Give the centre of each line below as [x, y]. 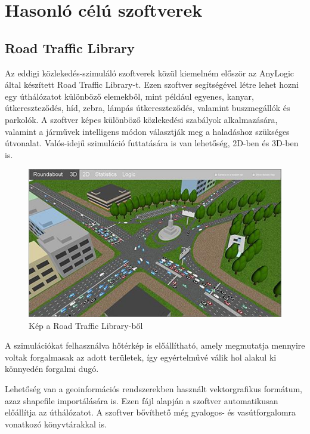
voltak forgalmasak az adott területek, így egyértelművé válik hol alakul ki [141, 357]
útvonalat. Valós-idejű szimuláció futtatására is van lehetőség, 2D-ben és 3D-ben [152, 143]
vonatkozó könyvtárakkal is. [56, 424]
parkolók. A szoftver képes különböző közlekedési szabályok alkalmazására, [141, 119]
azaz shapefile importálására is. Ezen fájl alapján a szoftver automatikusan [142, 400]
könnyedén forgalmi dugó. [52, 369]
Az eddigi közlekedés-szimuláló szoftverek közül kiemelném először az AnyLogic [150, 73]
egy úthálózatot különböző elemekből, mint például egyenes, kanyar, [129, 96]
